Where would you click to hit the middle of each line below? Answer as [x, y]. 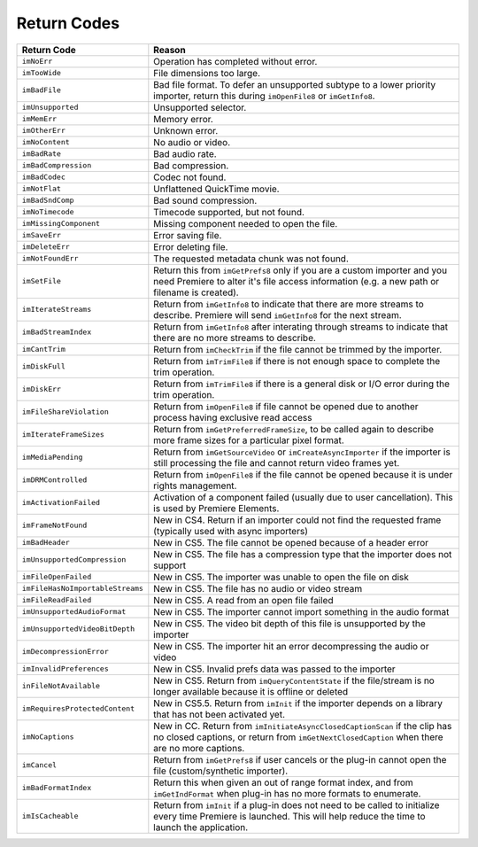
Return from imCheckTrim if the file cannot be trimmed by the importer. [298, 349]
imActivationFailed [61, 503]
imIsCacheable [50, 816]
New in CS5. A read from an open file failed [243, 600]
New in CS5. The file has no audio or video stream [258, 588]
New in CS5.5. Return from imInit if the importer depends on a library [298, 703]
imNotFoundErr [50, 258]
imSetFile [42, 281]
